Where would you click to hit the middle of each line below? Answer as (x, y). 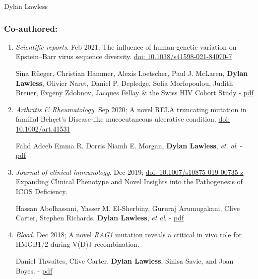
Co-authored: (31, 28)
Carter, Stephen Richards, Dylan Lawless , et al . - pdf (100, 218)
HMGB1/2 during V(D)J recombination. (77, 244)
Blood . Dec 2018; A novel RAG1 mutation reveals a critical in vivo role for (129, 234)
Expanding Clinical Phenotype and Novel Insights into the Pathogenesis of (129, 181)
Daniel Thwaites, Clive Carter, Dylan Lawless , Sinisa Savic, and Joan (125, 260)
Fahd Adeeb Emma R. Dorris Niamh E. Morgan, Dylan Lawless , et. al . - (129, 145)
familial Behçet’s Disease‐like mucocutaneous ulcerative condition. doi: (123, 119)
